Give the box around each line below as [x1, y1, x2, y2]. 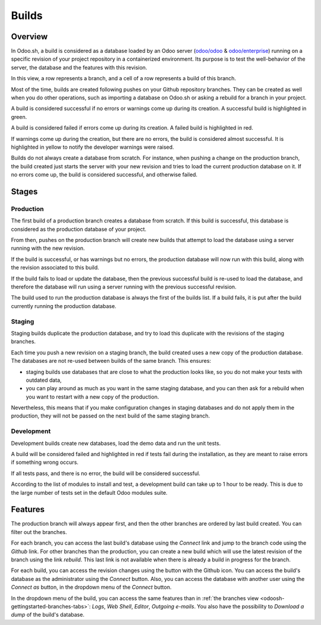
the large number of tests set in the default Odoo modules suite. [11, 489, 168, 496]
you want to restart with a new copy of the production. [26, 393, 159, 400]
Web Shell [106, 602, 132, 610]
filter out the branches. [11, 528, 67, 535]
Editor [134, 602, 149, 610]
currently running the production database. [11, 302, 117, 309]
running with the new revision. [11, 244, 86, 252]
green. [11, 113, 27, 120]
